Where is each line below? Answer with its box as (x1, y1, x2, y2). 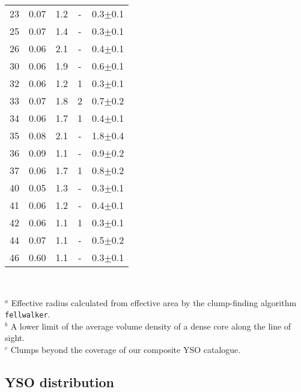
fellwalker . (5, 308, 50, 321)
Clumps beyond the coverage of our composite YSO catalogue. (10, 343, 241, 356)
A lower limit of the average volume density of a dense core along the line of (10, 319, 291, 332)
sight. (5, 331, 25, 344)
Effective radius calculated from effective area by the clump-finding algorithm (11, 296, 297, 309)
